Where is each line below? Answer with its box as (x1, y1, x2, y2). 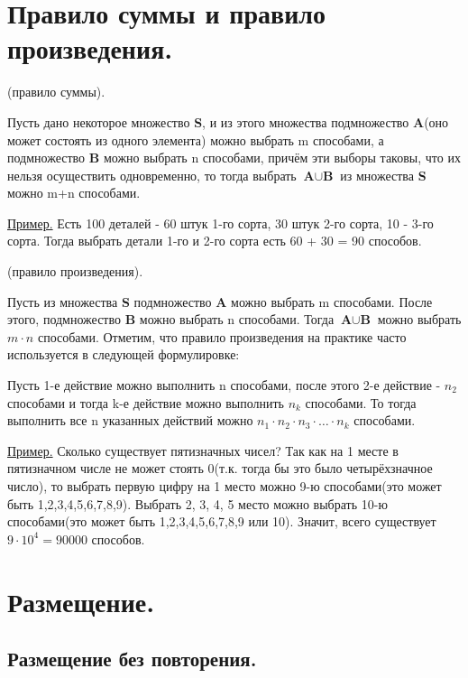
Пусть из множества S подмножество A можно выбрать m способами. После (7, 292, 433, 311)
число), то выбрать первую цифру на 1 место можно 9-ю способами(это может (7, 477, 442, 495)
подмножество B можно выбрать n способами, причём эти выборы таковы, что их (7, 148, 461, 167)
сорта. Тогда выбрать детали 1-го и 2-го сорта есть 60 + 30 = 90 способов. (7, 231, 422, 250)
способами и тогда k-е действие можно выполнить (7, 393, 284, 412)
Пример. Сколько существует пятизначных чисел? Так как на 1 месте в (7, 441, 399, 460)
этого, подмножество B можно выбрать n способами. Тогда (7, 310, 335, 329)
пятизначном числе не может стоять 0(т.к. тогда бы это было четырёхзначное (7, 459, 433, 478)
